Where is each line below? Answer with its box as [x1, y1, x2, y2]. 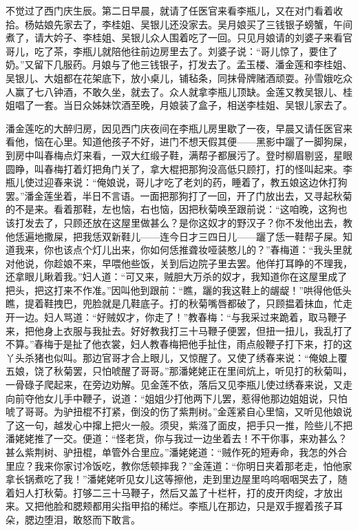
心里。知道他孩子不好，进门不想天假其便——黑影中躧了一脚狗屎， [53, 134, 352, 149]
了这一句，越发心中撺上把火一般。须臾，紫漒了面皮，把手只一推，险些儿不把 [6, 417, 352, 432]
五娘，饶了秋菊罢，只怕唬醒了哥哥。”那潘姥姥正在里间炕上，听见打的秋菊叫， [6, 364, 352, 378]
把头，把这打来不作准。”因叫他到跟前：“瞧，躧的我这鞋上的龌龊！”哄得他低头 [6, 282, 352, 297]
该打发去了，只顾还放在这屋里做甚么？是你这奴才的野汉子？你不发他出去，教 [6, 215, 352, 229]
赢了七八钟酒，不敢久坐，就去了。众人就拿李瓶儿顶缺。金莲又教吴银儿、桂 [14, 84, 352, 98]
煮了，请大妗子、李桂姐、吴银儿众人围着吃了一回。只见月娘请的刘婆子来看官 [6, 30, 352, 45]
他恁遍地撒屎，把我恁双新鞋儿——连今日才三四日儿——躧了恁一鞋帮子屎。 [6, 229, 343, 243]
